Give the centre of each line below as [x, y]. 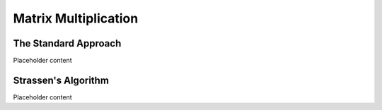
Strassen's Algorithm [61, 80]
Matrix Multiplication [76, 18]
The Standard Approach [67, 43]
